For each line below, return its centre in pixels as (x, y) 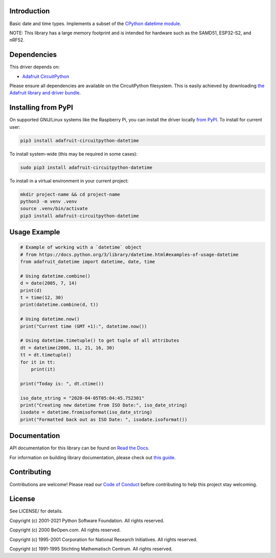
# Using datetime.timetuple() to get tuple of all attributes (100, 340)
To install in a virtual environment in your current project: (69, 181)
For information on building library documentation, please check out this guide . (93, 457)
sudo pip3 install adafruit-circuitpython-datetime (86, 167)
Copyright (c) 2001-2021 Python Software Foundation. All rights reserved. (87, 521)
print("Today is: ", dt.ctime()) (62, 384)
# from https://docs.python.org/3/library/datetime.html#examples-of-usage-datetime (129, 254)
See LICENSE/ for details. (36, 511)
